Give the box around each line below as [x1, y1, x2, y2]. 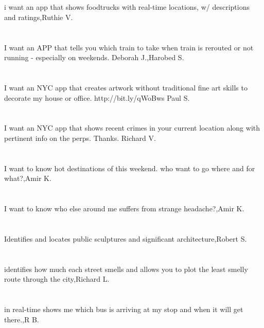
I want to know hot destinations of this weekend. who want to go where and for [4, 162, 255, 173]
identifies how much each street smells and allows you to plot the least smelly [4, 263, 248, 274]
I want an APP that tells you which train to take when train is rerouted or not [4, 42, 254, 52]
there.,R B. [4, 314, 39, 324]
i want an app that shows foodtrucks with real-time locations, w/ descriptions [4, 2, 250, 12]
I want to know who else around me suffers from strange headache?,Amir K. [4, 203, 244, 214]
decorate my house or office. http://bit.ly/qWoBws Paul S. [4, 92, 190, 103]
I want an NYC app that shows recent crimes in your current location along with [4, 122, 260, 133]
